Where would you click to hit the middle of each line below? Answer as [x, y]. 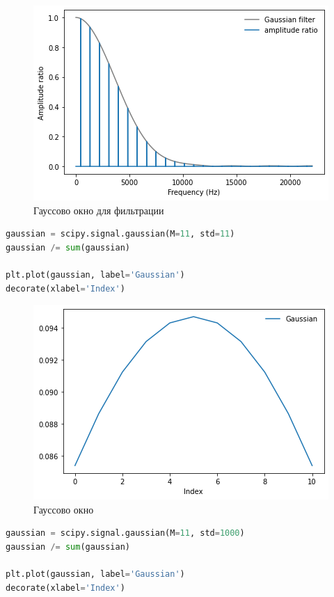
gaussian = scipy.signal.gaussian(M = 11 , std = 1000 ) [125, 533]
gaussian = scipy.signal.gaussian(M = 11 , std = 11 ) [120, 234]
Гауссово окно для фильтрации [99, 210]
